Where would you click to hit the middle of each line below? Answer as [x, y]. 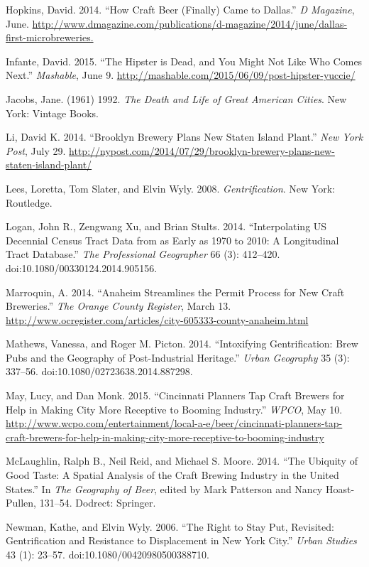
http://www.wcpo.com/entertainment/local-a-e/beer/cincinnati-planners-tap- [174, 423]
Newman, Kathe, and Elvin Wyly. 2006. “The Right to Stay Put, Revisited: [170, 526]
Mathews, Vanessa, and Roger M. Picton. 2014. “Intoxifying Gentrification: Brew [182, 344]
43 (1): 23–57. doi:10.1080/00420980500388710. [108, 554]
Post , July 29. [36, 150]
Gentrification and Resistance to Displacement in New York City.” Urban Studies [181, 540]
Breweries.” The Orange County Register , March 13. [119, 306]
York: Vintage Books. [52, 113]
